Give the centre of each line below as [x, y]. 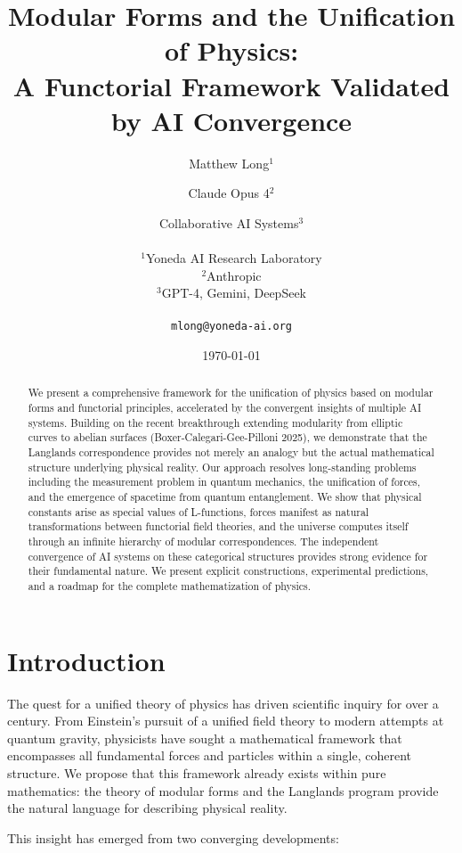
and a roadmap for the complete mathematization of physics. [170, 586]
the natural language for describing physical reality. [147, 808]
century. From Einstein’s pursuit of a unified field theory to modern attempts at [226, 721]
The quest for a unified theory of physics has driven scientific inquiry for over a [223, 703]
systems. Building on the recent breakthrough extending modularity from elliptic [215, 422]
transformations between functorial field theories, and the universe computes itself [218, 526]
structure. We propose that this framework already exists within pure [197, 772]
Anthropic [234, 275]
